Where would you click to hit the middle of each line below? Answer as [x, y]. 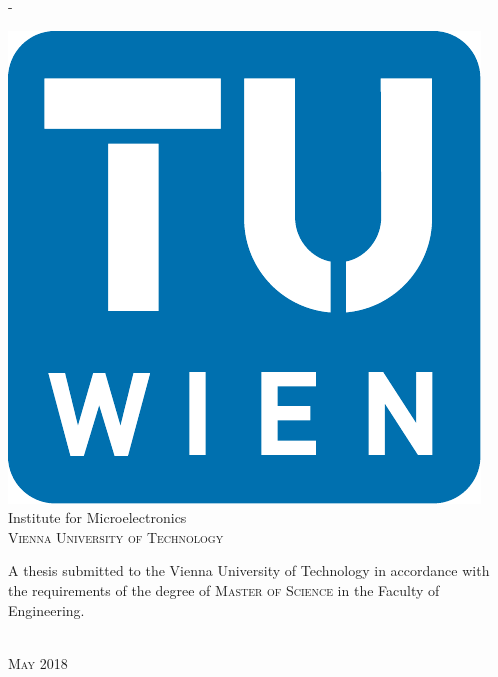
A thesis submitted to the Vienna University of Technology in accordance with [249, 570]
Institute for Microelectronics [97, 517]
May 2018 [38, 662]
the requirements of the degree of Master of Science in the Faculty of [224, 589]
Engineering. [46, 609]
